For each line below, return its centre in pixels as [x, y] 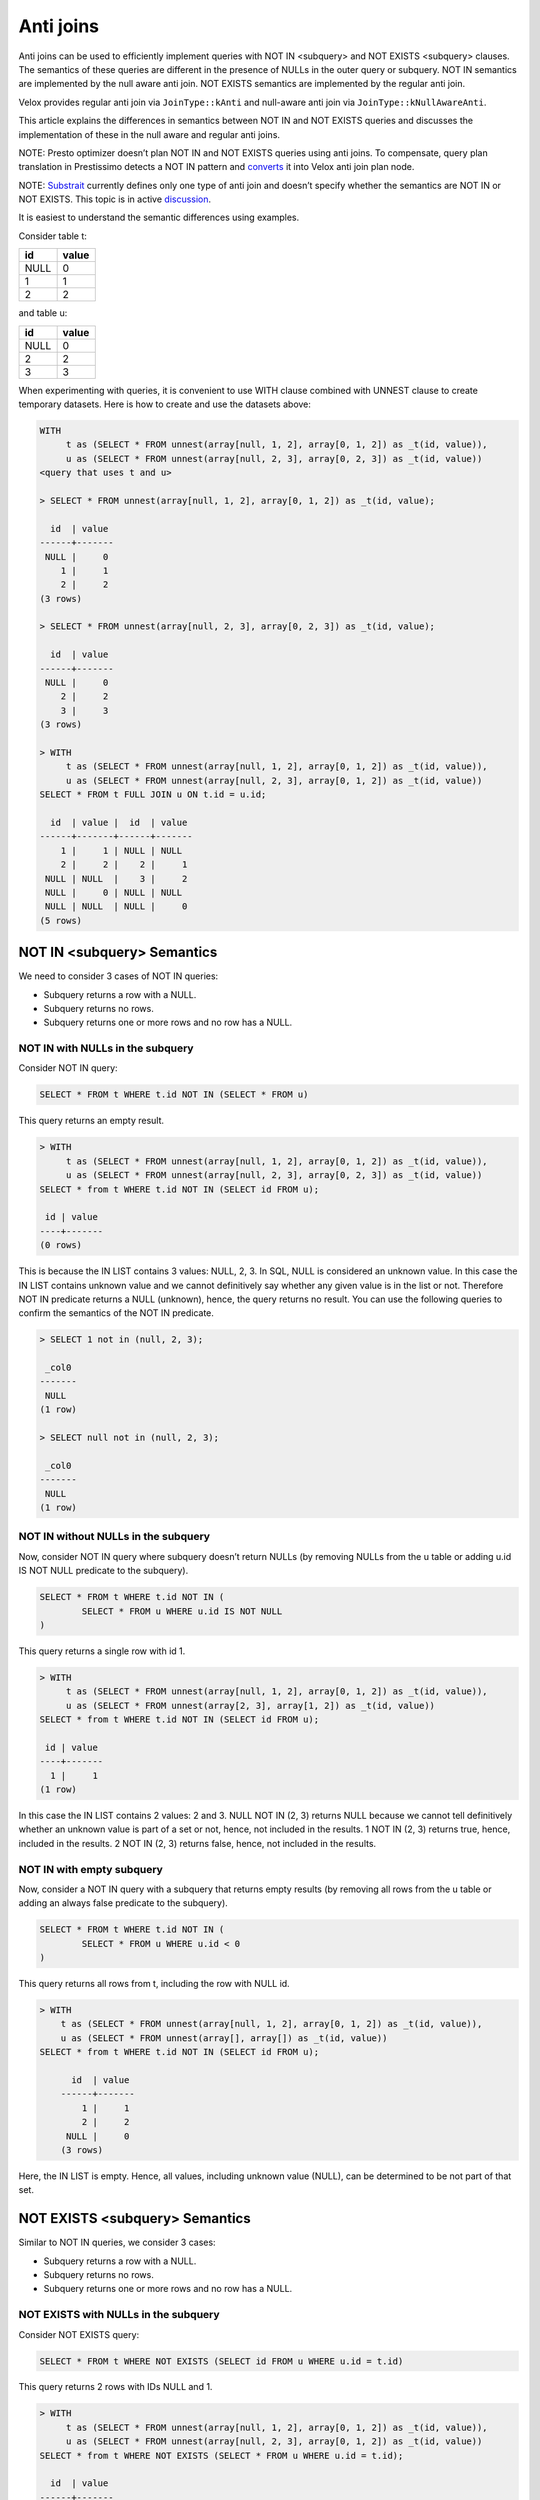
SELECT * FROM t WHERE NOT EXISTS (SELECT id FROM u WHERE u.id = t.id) [221, 2361]
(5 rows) [61, 920]
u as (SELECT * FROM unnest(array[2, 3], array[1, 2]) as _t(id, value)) [250, 1705]
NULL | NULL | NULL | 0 [116, 906]
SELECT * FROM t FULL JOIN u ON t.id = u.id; [153, 794]
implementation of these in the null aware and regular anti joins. [149, 134]
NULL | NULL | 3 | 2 [116, 878]
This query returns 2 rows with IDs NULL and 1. [115, 2387]
